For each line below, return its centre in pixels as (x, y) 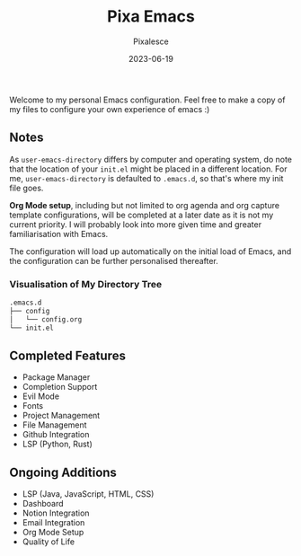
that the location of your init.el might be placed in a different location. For (148, 169)
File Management (54, 425)
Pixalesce (151, 41)
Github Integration (56, 435)
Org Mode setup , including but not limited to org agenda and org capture (145, 205)
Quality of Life (48, 542)
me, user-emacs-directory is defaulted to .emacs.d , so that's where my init (146, 178)
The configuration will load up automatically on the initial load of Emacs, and (150, 251)
